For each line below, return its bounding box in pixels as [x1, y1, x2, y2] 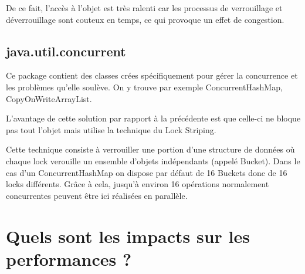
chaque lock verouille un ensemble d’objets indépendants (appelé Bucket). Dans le [6, 154, 300, 167]
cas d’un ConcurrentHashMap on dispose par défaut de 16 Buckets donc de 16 [6, 166, 287, 178]
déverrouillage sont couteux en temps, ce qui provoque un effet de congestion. [6, 13, 284, 25]
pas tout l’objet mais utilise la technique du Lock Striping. [6, 123, 216, 136]
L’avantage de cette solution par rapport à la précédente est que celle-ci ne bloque [6, 112, 301, 124]
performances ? [6, 246, 132, 270]
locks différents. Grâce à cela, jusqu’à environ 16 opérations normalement [6, 178, 269, 190]
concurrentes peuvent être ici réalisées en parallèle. [6, 189, 188, 201]
